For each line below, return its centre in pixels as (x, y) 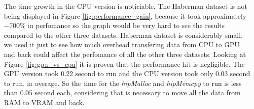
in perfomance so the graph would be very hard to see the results (126, 25)
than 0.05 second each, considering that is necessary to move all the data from (122, 93)
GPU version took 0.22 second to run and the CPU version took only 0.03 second (127, 73)
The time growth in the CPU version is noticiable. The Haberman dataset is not (126, 6)
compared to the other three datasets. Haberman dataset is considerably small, (124, 35)
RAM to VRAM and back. (44, 102)
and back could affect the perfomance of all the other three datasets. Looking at (125, 54)
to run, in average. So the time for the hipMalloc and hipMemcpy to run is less (123, 83)
